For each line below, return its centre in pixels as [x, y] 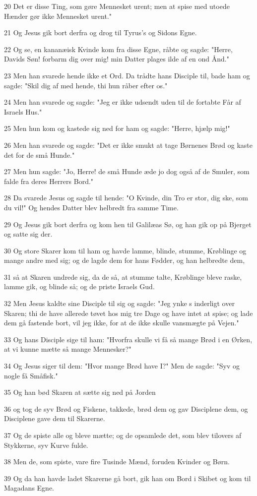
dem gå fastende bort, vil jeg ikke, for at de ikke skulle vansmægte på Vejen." [122, 323]
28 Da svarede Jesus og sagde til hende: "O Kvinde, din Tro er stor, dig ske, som [126, 198]
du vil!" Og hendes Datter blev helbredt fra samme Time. [91, 207]
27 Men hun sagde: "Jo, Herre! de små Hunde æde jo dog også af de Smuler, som [127, 171]
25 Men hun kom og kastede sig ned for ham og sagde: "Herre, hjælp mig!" [117, 128]
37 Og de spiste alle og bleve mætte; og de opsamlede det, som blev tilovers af [123, 435]
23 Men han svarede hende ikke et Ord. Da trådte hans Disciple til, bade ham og [127, 75]
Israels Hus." [23, 111]
